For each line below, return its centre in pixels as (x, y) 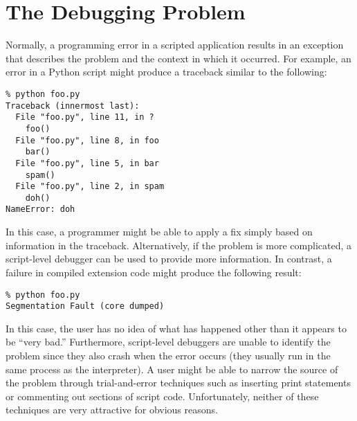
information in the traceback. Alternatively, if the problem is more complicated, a (179, 245)
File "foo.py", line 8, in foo (87, 140)
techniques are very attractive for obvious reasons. (112, 410)
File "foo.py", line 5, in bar (87, 163)
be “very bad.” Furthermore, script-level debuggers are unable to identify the (168, 342)
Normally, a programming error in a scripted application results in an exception (175, 45)
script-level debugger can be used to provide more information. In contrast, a (169, 259)
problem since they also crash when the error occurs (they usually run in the (168, 355)
